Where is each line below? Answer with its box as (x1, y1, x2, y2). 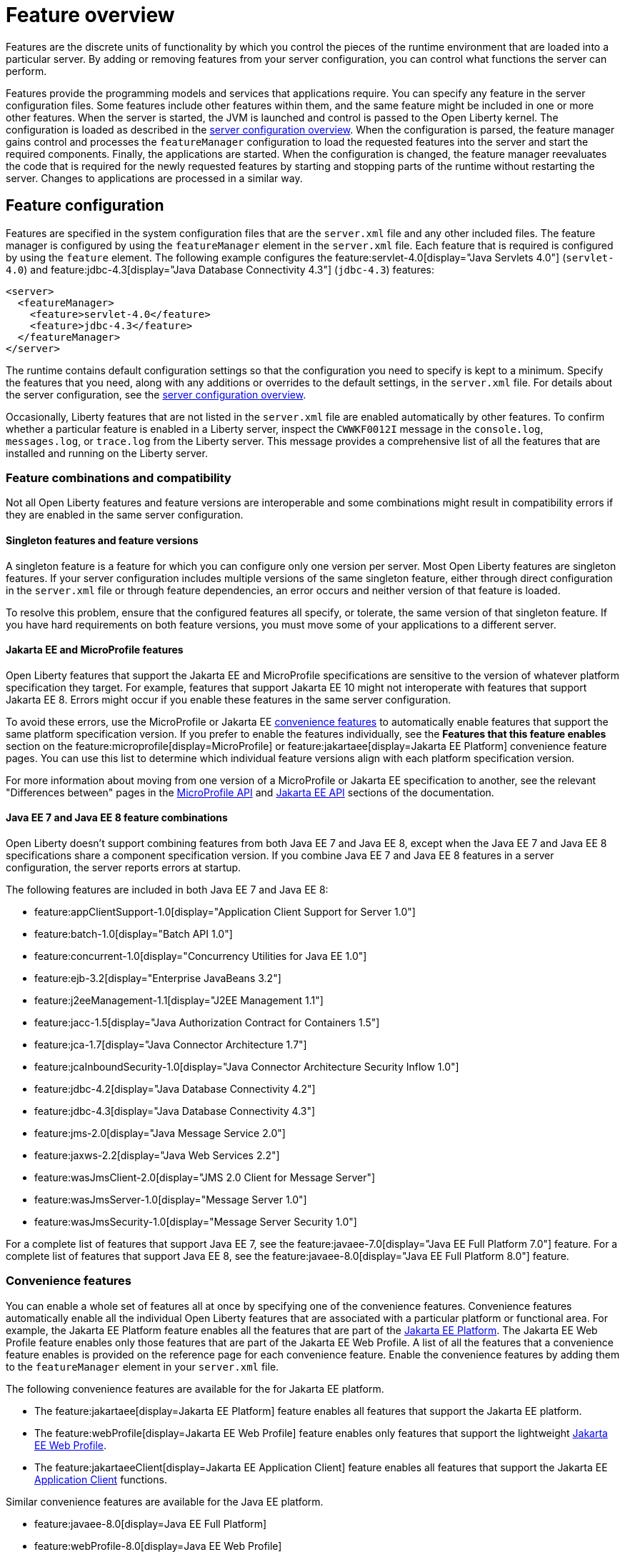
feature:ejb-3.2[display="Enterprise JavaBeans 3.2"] (34, 972, 281, 984)
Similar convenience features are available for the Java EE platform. (6, 1495, 324, 1508)
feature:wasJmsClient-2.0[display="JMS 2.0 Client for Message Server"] (34, 1171, 376, 1183)
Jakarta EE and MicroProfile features (6, 644, 184, 656)
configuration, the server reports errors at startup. (6, 861, 241, 873)
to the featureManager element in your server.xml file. (6, 1360, 279, 1373)
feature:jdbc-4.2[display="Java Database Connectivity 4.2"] (34, 1083, 316, 1095)
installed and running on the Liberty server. (6, 446, 208, 459)
